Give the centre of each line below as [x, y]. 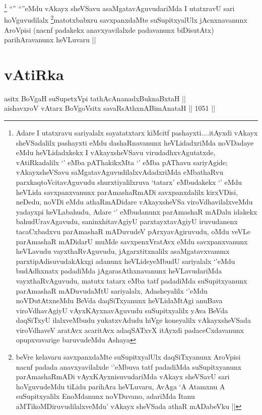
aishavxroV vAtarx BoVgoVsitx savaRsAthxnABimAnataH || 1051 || [110, 108]
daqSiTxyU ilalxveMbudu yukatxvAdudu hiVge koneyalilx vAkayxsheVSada [133, 320]
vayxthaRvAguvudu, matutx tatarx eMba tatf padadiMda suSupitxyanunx [132, 280]
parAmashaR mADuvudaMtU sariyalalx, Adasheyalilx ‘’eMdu [112, 290]
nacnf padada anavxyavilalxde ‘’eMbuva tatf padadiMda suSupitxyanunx [129, 366]
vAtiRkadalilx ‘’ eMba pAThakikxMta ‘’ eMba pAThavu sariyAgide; [122, 162]
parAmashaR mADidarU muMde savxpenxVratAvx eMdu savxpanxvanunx [132, 241]
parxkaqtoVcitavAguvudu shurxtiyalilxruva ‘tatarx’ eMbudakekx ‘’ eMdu [129, 182]
